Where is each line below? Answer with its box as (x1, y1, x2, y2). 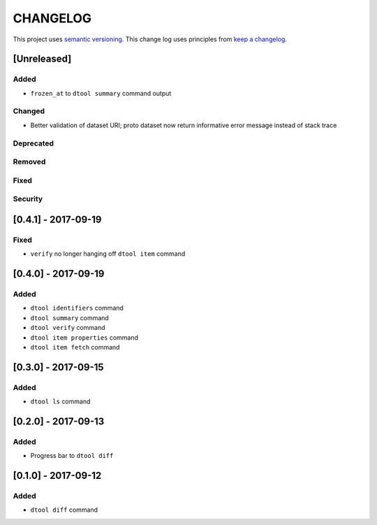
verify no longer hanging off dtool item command (30, 250, 186, 258)
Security (13, 194, 43, 204)
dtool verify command (30, 324, 105, 332)
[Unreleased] (13, 53, 72, 65)
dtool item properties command (30, 333, 139, 342)
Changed (13, 106, 45, 116)
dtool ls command (30, 397, 91, 405)
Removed (13, 157, 46, 167)
